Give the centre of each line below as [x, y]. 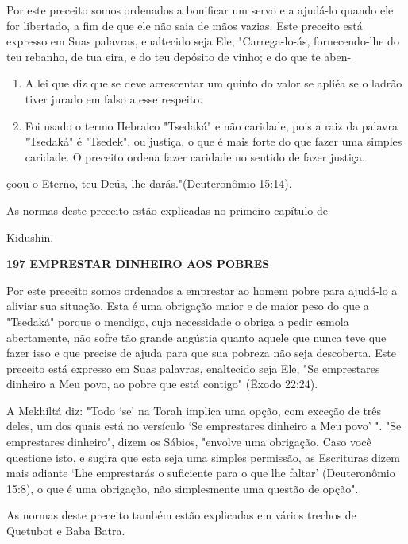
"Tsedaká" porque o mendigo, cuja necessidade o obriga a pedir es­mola [178, 321]
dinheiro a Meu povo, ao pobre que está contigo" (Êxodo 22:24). [162, 384]
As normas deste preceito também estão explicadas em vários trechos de [181, 515]
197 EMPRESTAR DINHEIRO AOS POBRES [138, 264]
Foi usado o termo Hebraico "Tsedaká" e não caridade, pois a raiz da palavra [211, 125]
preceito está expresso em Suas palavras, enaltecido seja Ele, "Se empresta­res [193, 368]
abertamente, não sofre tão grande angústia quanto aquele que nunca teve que [196, 337]
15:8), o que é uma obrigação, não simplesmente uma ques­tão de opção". [183, 488]
